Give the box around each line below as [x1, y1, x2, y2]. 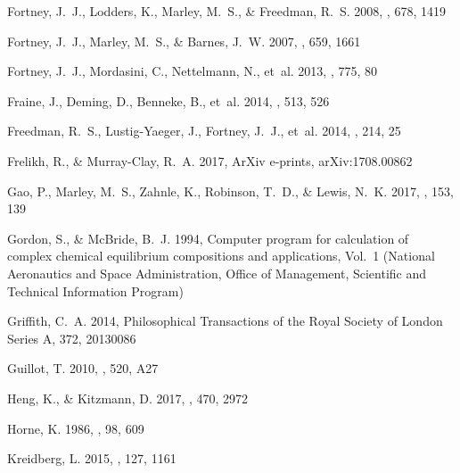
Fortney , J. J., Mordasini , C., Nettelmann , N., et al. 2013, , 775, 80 [7, 62, 377, 80]
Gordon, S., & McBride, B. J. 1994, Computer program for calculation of [7, 228, 409, 247]
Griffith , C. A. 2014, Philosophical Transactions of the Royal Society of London [7, 311, 443, 330]
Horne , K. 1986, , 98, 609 [7, 419, 144, 437]
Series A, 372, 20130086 [7, 328, 136, 347]
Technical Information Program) [7, 281, 184, 300]
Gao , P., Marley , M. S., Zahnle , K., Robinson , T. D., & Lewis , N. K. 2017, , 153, [7, 181, 454, 200]
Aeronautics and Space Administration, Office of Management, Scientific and [7, 263, 427, 282]
